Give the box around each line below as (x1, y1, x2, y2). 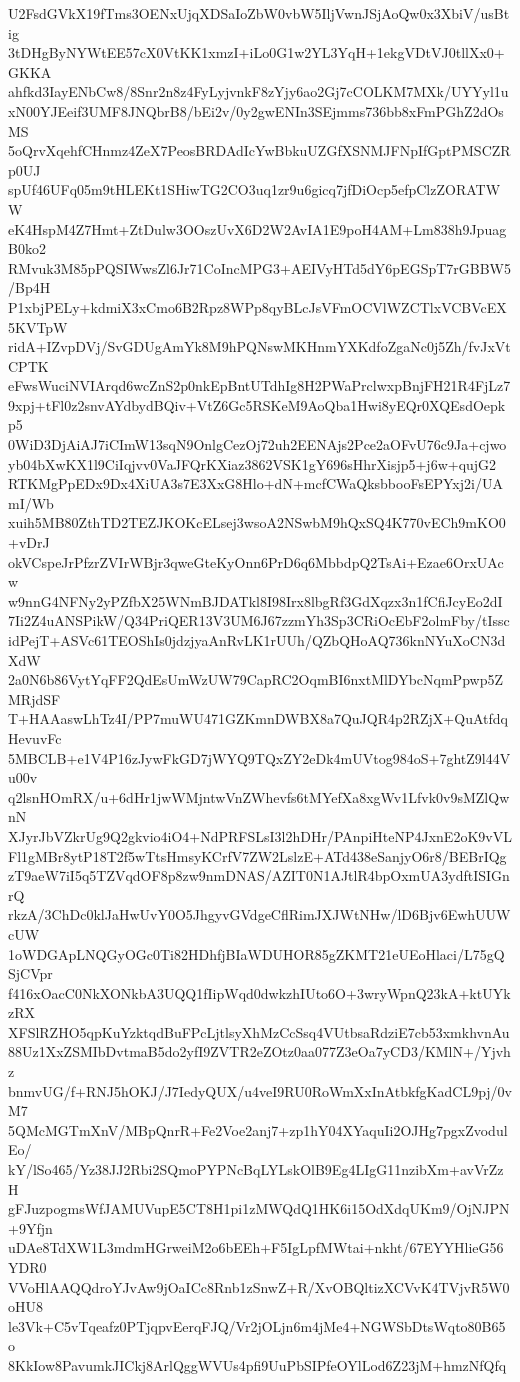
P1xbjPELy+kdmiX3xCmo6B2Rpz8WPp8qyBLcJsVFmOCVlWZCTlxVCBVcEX (8, 296, 507, 317)
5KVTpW (8, 316, 68, 337)
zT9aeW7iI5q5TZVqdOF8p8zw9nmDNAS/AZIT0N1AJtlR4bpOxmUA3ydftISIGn (8, 865, 510, 886)
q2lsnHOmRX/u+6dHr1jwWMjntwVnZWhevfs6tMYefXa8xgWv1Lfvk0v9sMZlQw (8, 786, 510, 807)
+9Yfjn (8, 1217, 53, 1238)
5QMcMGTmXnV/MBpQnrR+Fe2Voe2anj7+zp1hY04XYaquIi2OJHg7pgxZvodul (8, 1119, 508, 1140)
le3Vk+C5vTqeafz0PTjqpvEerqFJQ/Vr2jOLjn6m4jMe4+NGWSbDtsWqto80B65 (8, 1315, 506, 1336)
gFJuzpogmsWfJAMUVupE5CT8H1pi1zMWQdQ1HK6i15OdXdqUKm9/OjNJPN (8, 1198, 510, 1219)
